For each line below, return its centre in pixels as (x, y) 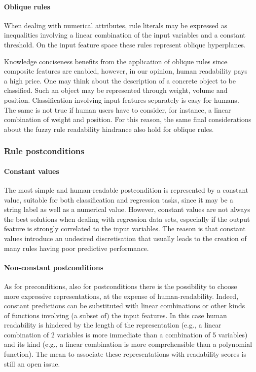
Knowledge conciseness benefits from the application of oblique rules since (116, 61)
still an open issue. (32, 363)
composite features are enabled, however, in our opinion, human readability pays (126, 71)
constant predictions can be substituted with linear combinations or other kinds (125, 306)
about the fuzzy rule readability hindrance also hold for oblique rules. (109, 129)
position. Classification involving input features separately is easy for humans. (122, 100)
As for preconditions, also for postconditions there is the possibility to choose (121, 286)
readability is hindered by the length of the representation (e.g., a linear (113, 325)
